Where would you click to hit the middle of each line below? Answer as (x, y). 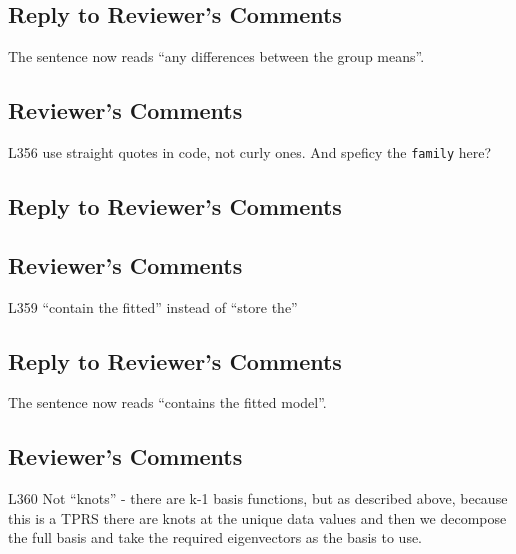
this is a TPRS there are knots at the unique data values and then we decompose (257, 517)
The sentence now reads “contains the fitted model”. (167, 402)
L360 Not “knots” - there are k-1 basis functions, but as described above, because (258, 498)
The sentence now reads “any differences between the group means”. (216, 56)
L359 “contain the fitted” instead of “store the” (153, 306)
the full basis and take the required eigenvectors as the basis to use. (215, 537)
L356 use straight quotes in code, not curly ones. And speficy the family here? (250, 152)
